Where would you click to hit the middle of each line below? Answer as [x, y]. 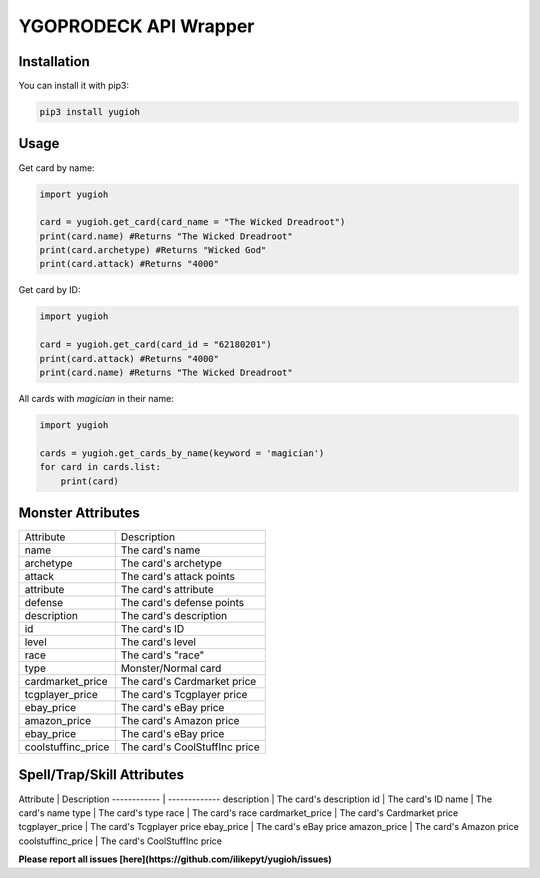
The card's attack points [177, 577]
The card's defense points [182, 603]
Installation [54, 61]
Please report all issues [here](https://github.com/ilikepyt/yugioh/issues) [175, 859]
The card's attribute [167, 590]
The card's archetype [171, 563]
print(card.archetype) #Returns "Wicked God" [153, 250]
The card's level [158, 642]
